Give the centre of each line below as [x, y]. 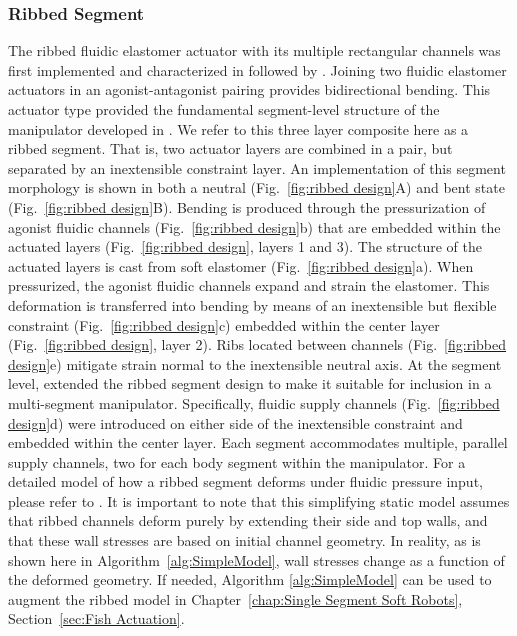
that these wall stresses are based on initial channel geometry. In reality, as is [244, 540]
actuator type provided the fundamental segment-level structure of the [224, 109]
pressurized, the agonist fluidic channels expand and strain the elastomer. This [249, 285]
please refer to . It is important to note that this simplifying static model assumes [259, 500]
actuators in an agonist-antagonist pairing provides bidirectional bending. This [249, 89]
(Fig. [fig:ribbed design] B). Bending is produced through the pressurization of [247, 206]
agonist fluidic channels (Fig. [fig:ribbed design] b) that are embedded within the [254, 226]
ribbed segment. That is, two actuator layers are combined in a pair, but [230, 148]
